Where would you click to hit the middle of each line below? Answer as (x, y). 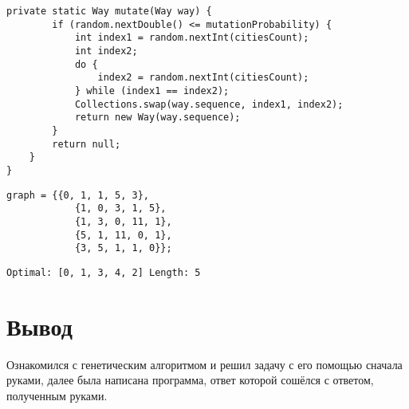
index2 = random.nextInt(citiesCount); (203, 78)
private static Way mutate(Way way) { (109, 11)
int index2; (106, 51)
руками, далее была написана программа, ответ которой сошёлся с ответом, (190, 380)
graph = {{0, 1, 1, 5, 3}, (78, 195)
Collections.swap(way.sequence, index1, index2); (209, 104)
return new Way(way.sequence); (157, 118)
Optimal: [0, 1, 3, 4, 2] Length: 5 (104, 272)
